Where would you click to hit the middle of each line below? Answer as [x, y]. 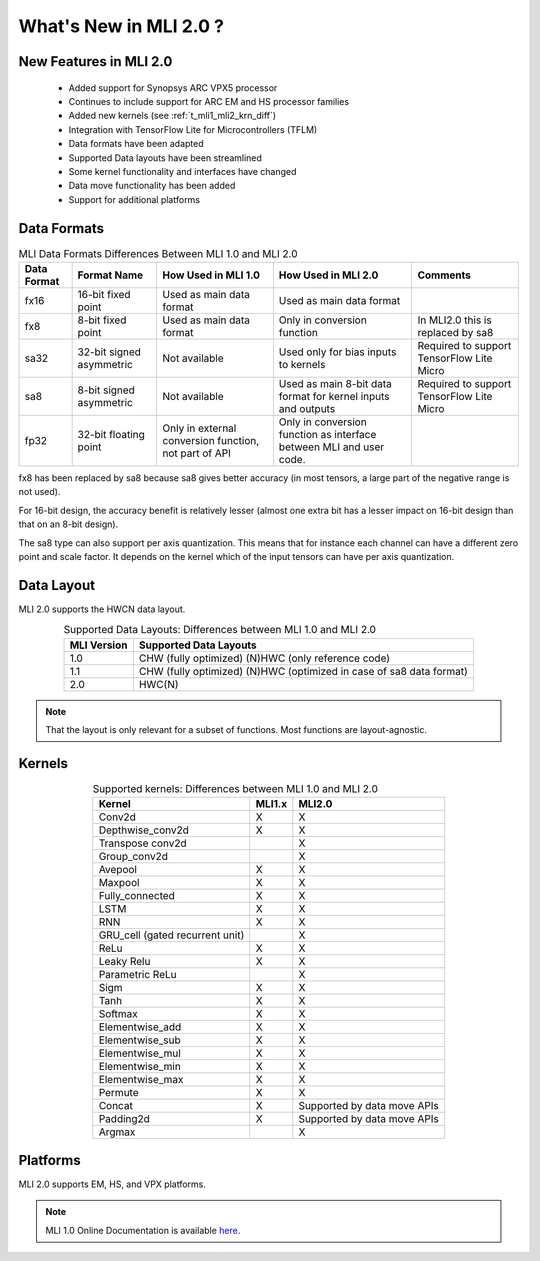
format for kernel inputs [334, 396]
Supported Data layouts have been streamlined [165, 157]
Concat [116, 1106]
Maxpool [119, 883]
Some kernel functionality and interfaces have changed [182, 171]
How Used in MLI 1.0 [210, 275]
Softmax [118, 1014]
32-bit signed [109, 352]
